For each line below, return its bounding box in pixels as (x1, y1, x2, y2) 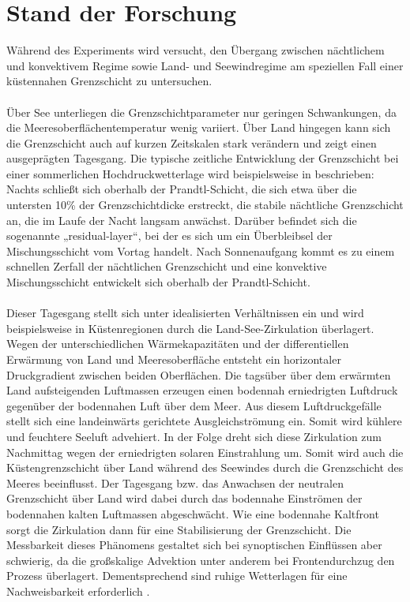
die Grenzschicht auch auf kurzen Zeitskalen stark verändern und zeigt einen (6, 134, 377, 151)
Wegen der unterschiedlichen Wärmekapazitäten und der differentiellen (6, 335, 349, 352)
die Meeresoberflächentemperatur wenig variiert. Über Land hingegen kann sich (6, 119, 391, 136)
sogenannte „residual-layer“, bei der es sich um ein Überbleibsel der (6, 227, 333, 244)
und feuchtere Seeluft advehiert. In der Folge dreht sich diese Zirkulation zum (6, 428, 382, 444)
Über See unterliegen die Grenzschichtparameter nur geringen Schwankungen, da (6, 103, 397, 120)
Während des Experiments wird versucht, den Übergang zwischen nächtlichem (6, 42, 385, 58)
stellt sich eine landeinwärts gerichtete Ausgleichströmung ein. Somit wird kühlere (6, 413, 402, 429)
